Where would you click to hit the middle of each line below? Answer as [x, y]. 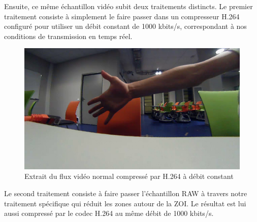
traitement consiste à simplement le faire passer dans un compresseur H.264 [122, 16]
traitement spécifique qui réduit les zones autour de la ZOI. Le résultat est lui [125, 203]
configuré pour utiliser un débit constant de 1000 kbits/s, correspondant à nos [125, 26]
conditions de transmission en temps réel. [68, 36]
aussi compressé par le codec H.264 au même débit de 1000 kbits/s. [109, 213]
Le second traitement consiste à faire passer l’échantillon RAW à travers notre [126, 193]
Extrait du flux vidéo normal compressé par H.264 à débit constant [129, 176]
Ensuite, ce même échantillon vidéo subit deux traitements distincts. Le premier [128, 6]
